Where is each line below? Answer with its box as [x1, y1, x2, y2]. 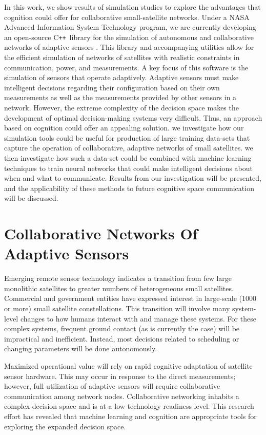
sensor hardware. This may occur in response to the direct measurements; [4, 370, 236, 381]
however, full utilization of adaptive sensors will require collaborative [4, 381, 220, 391]
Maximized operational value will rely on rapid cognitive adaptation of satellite [4, 361, 253, 371]
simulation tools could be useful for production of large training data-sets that [4, 132, 250, 143]
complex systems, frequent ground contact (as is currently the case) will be [4, 323, 240, 334]
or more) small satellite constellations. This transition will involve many [4, 303, 230, 314]
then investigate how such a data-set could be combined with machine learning [4, 152, 252, 163]
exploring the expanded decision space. [4, 421, 126, 431]
